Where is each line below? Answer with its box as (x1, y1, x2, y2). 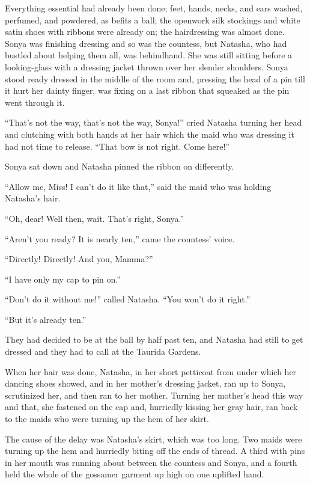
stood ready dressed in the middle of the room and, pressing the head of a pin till (5, 72, 305, 85)
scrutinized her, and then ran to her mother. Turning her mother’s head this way (5, 388, 303, 401)
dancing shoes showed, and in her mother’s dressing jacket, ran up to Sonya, (5, 377, 286, 390)
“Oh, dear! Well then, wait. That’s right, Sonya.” (5, 212, 184, 224)
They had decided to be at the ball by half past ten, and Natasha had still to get (5, 333, 303, 346)
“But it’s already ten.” (5, 313, 87, 325)
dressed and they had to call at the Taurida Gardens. (5, 345, 201, 358)
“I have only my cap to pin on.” (5, 272, 121, 285)
